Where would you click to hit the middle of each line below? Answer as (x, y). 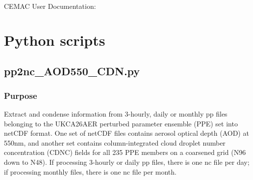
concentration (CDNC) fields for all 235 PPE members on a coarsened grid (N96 (125, 152)
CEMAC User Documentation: (50, 6)
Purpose (21, 95)
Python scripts (55, 40)
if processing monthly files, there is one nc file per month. (90, 171)
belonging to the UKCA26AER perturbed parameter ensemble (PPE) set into (121, 123)
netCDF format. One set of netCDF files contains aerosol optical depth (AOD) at (126, 133)
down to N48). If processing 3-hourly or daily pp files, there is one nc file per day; (127, 162)
